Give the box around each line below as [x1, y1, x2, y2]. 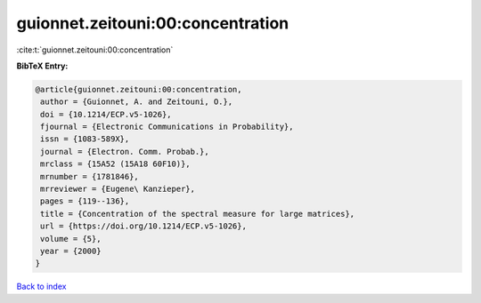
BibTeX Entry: [16, 60, 69, 71]
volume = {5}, [40, 234, 102, 243]
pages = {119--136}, [40, 196, 130, 206]
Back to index [16, 281, 67, 292]
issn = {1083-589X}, [40, 134, 130, 144]
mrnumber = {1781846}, [40, 171, 140, 181]
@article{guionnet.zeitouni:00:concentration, [35, 84, 242, 94]
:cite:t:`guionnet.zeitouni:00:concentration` [16, 44, 174, 55]
